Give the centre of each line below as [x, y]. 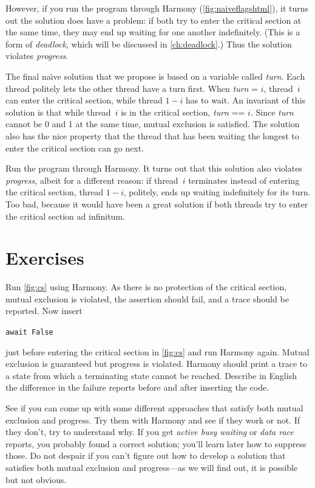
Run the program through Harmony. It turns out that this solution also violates [154, 168]
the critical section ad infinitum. [65, 216]
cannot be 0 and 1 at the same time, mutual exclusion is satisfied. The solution [153, 124]
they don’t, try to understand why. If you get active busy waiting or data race [150, 432]
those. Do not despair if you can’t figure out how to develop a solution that [146, 455]
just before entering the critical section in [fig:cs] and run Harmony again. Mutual [157, 351]
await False [29, 332]
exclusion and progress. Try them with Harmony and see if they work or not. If [153, 420]
